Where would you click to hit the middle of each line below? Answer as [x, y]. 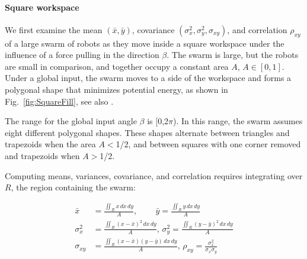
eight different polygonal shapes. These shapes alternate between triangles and [147, 132]
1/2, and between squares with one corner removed [208, 144]
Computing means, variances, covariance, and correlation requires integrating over [154, 175]
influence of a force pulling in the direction [82, 55]
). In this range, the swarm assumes [238, 121]
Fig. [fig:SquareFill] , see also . [59, 101]
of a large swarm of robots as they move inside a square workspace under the [145, 43]
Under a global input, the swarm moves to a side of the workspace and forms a [148, 78]
